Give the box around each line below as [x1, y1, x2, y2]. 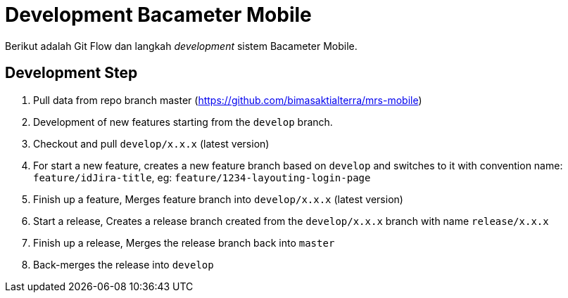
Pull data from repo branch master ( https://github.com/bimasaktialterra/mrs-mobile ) [33, 93, 422, 106]
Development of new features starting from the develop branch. [33, 115, 333, 128]
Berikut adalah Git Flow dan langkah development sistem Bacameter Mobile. [5, 39, 358, 52]
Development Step [5, 64, 138, 82]
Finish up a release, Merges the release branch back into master [33, 236, 335, 249]
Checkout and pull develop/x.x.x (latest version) [33, 137, 270, 150]
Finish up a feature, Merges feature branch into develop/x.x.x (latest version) [33, 193, 403, 205]
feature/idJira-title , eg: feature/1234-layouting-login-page [33, 171, 371, 183]
